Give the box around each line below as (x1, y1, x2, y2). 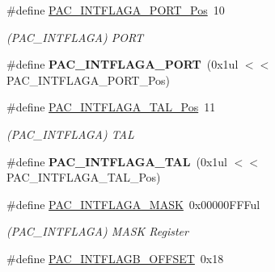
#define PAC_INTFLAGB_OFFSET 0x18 (6, 249, 224, 266)
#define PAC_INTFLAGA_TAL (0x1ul (6, 153, 227, 169)
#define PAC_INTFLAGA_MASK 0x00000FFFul (6, 195, 260, 212)
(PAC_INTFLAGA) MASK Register (6, 223, 188, 240)
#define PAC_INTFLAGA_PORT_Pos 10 (6, 2, 225, 18)
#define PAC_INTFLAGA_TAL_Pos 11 (6, 98, 216, 115)
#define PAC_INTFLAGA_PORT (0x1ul (6, 56, 239, 73)
